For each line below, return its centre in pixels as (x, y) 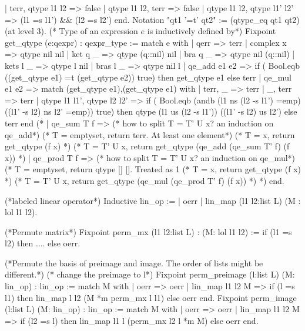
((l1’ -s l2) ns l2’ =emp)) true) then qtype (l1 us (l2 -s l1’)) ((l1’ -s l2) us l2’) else (151, 111)
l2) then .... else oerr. (43, 243)
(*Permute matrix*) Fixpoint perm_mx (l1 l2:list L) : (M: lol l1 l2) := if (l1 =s (148, 231)
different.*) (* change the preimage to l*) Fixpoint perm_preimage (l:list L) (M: (150, 274)
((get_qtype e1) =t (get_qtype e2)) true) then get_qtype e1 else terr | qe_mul (148, 77)
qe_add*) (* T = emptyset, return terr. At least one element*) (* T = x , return (150, 134)
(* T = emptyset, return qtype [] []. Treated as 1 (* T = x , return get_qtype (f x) (153, 169)
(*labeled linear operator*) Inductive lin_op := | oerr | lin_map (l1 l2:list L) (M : (153, 200)
